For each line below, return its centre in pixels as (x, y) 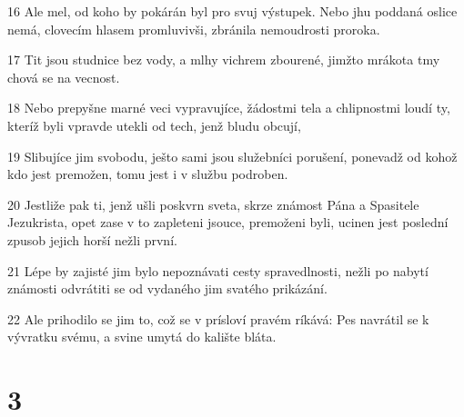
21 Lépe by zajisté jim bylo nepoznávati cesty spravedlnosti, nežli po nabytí (218, 270)
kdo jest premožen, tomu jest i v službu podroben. (148, 174)
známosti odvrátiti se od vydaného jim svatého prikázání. (167, 288)
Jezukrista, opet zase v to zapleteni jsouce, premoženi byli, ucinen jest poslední (228, 222)
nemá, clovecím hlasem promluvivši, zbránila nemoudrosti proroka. (194, 29)
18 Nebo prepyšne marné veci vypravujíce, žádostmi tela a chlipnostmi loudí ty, (229, 108)
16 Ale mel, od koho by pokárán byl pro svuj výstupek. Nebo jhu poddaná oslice (232, 11)
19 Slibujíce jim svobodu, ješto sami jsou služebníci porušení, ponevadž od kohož (232, 156)
